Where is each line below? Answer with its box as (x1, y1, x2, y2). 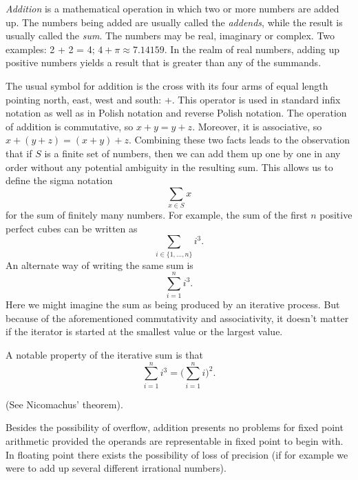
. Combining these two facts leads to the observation (128, 132, 350, 147)
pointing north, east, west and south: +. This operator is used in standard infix (6, 92, 341, 106)
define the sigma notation (6, 173, 113, 188)
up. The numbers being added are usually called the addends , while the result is (6, 14, 343, 29)
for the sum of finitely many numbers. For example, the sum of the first (6, 208, 308, 222)
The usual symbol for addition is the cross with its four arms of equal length (6, 78, 328, 92)
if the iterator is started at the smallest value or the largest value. (6, 324, 283, 339)
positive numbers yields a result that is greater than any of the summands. (6, 55, 322, 70)
